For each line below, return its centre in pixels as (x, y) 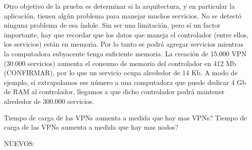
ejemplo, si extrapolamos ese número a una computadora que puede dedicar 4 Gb (125, 82)
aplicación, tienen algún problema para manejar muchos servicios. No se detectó (123, 15)
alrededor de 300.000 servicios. (49, 101)
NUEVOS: (19, 143)
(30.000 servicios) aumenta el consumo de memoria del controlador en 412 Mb (120, 63)
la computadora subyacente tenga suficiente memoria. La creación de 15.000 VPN (125, 53)
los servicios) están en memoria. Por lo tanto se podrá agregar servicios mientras (124, 44)
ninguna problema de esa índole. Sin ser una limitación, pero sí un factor (112, 25)
